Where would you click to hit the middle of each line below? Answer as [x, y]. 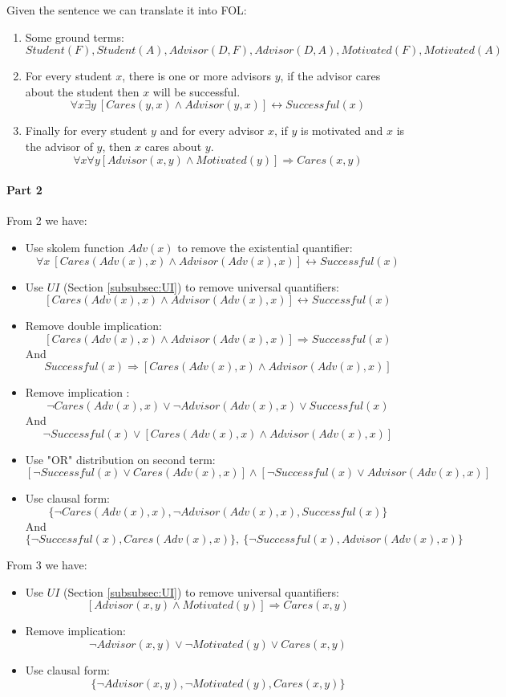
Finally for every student [86, 130]
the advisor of [59, 146]
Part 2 [24, 190]
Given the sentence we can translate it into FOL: [127, 10]
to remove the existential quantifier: [265, 247]
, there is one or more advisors [197, 76]
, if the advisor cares [330, 76]
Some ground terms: [75, 37]
